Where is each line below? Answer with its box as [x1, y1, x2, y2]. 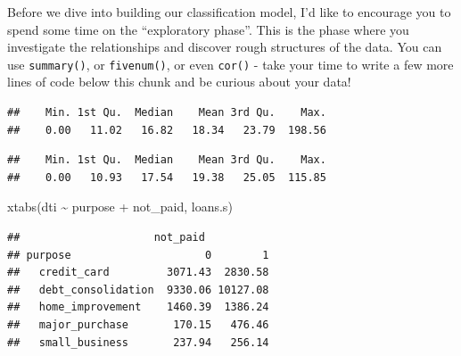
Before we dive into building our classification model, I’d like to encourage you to [7, 3, 451, 21]
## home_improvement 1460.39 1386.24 [7, 301, 269, 314]
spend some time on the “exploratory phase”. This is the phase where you [7, 20, 409, 38]
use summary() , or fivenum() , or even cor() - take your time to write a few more [7, 54, 454, 73]
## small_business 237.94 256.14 [7, 335, 269, 349]
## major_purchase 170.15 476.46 [7, 318, 269, 331]
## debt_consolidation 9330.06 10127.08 [7, 283, 269, 296]
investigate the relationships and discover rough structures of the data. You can [7, 37, 442, 56]
